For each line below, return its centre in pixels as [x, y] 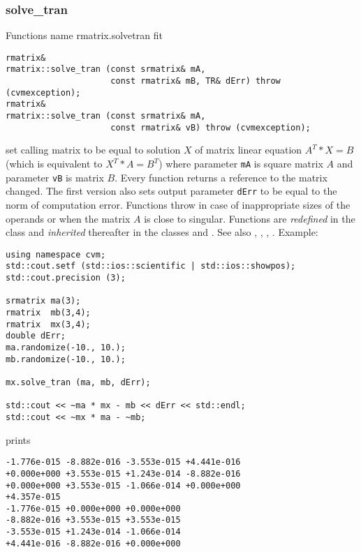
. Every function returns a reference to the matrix [221, 177]
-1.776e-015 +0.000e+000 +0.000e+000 [93, 508]
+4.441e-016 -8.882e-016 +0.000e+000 [93, 543]
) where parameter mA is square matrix [241, 163]
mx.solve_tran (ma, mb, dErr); [78, 382]
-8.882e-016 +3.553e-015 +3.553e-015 [93, 520]
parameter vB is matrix [55, 177]
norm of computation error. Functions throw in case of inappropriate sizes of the [178, 204]
